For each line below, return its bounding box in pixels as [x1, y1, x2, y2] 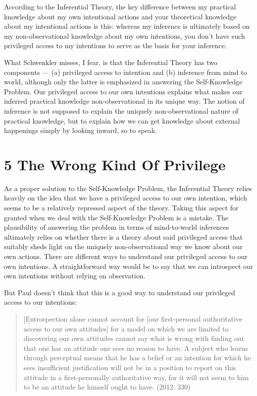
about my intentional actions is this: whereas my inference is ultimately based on [4, 21, 250, 31]
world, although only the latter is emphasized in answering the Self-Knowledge [4, 76, 243, 87]
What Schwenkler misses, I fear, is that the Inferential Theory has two [4, 57, 218, 67]
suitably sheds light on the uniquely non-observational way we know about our [4, 241, 243, 252]
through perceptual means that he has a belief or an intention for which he [23, 352, 251, 363]
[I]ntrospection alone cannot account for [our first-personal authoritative [23, 313, 243, 324]
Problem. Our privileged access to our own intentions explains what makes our [4, 86, 243, 96]
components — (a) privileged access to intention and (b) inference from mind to [4, 66, 247, 77]
